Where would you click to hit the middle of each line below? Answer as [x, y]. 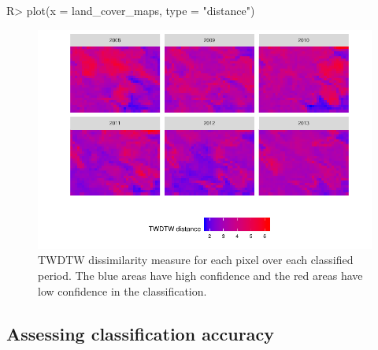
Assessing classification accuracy [140, 333]
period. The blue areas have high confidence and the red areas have [200, 276]
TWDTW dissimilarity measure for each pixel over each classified [196, 260]
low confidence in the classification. [122, 290]
